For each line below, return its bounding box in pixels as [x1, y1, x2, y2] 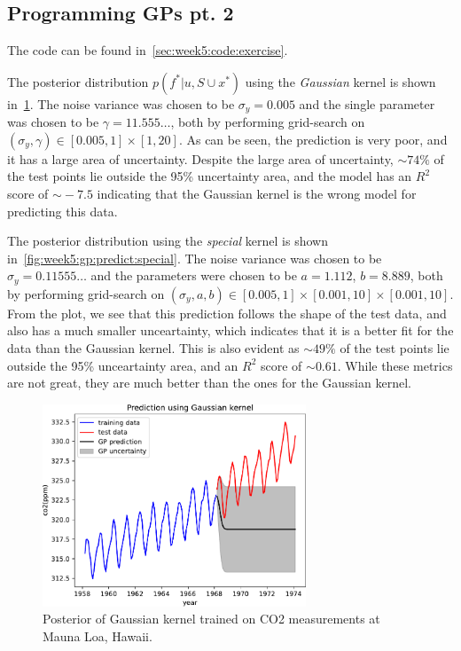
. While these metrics [337, 356, 453, 374]
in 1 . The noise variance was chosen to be [7, 94, 235, 113]
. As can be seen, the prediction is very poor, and [178, 129, 448, 148]
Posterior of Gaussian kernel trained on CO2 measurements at [43, 609, 380, 628]
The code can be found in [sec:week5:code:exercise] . [7, 41, 288, 59]
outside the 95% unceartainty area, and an [7, 356, 238, 374]
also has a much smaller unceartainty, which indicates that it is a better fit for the [7, 321, 454, 340]
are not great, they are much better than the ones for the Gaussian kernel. [7, 373, 411, 392]
